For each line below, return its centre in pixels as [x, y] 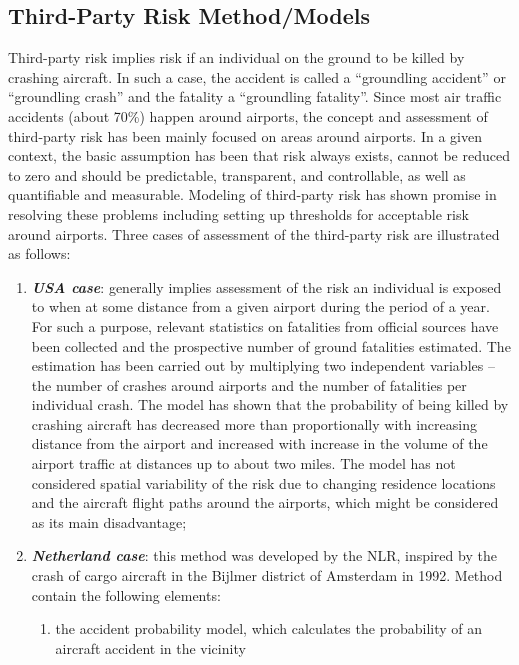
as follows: [39, 253]
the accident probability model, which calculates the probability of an [269, 628]
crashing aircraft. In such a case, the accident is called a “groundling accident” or [257, 76]
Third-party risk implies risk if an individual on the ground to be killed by [236, 57]
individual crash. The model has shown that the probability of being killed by [270, 404]
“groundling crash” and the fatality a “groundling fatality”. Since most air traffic [255, 96]
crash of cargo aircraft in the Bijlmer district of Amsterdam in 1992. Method [267, 575]
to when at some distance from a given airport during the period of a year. [260, 306]
